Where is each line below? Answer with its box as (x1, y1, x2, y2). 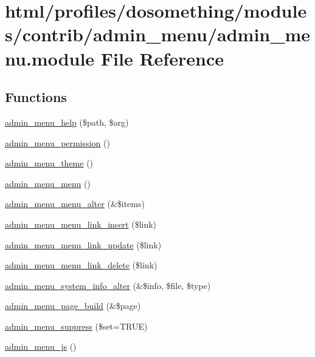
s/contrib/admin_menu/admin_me (5, 22, 311, 47)
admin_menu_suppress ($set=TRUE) (5, 319, 148, 332)
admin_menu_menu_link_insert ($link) (5, 217, 157, 230)
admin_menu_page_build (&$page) (5, 299, 141, 312)
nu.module (5, 46, 95, 70)
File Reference (100, 46, 224, 70)
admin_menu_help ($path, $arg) (5, 115, 129, 128)
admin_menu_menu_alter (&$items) (5, 197, 145, 210)
